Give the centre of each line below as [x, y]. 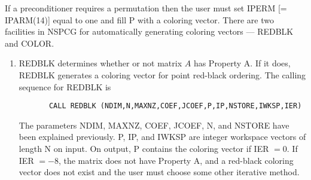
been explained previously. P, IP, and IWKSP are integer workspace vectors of [162, 137]
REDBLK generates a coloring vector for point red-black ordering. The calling [162, 74]
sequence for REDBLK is [65, 86]
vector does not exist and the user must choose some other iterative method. [159, 172]
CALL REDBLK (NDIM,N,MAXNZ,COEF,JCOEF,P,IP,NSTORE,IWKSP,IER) [175, 106]
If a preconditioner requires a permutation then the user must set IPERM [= [146, 8]
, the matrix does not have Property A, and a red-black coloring [176, 160]
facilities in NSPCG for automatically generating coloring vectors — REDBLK [149, 31]
